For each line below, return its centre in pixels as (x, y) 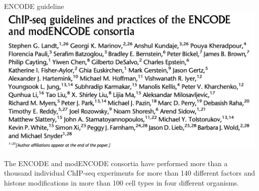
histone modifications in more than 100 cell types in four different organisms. (122, 182)
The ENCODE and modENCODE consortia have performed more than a (116, 163)
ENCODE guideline (34, 6)
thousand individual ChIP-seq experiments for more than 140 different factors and (129, 173)
